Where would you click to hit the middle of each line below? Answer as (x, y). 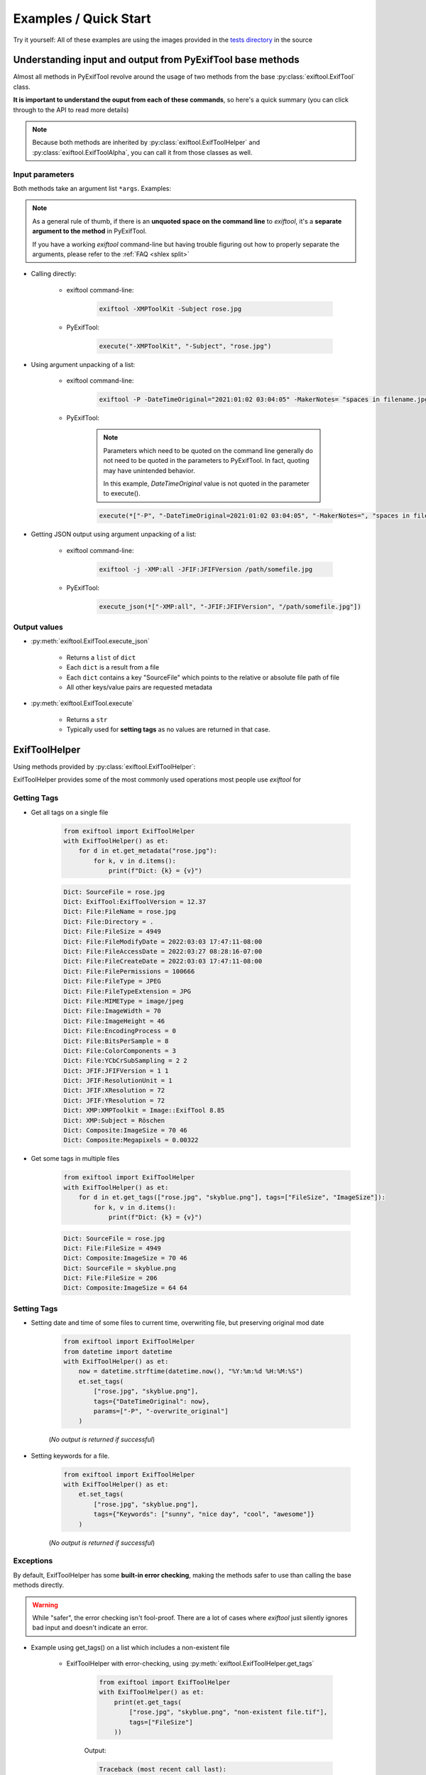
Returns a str (87, 719)
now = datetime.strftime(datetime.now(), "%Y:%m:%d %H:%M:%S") (191, 1371)
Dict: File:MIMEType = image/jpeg (124, 1001)
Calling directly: (54, 274)
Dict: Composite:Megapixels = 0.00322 (131, 1140)
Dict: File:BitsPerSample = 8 (116, 1041)
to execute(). (122, 493)
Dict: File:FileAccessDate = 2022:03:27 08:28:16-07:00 (163, 951)
